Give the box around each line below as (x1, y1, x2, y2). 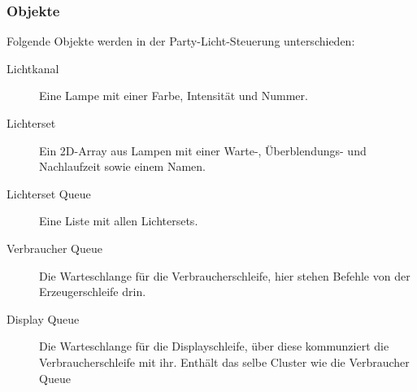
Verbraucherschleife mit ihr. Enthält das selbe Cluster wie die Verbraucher (39, 353, 410, 370)
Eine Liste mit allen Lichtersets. (39, 212, 198, 229)
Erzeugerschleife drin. (39, 283, 146, 300)
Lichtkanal (7, 59, 59, 76)
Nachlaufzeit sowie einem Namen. (39, 158, 206, 175)
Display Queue (7, 310, 80, 327)
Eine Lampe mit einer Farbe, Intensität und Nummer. (39, 87, 308, 104)
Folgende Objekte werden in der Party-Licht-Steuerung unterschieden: (7, 33, 355, 50)
